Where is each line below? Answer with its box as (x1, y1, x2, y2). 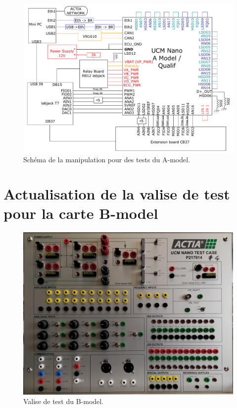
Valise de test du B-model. (23, 396, 104, 407)
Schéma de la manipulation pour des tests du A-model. (23, 154, 190, 165)
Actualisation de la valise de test (3, 184, 230, 204)
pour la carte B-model (3, 203, 158, 223)
